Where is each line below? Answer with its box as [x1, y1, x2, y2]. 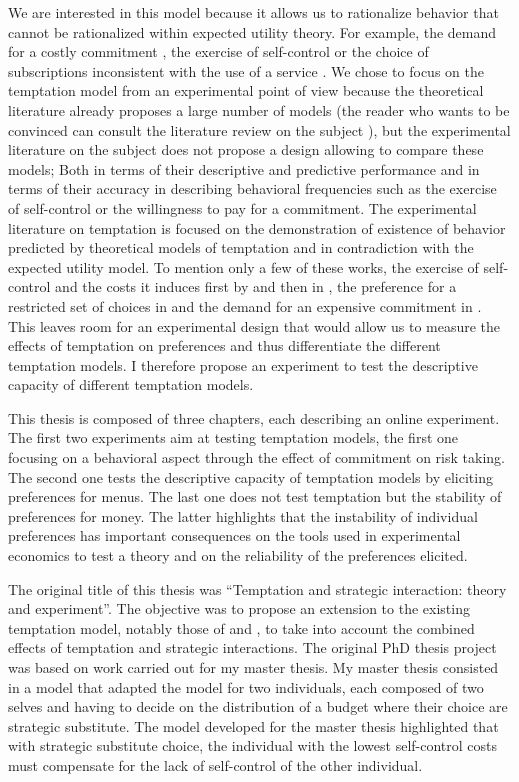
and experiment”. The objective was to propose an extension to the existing [8, 598, 470, 619]
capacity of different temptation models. [8, 374, 254, 395]
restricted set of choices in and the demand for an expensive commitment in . [8, 295, 482, 316]
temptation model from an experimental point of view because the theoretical [8, 80, 484, 101]
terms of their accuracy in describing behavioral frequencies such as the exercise [8, 178, 497, 199]
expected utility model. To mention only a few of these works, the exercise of [8, 256, 479, 277]
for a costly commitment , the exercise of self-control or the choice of [8, 41, 429, 62]
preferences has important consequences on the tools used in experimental [8, 525, 461, 546]
